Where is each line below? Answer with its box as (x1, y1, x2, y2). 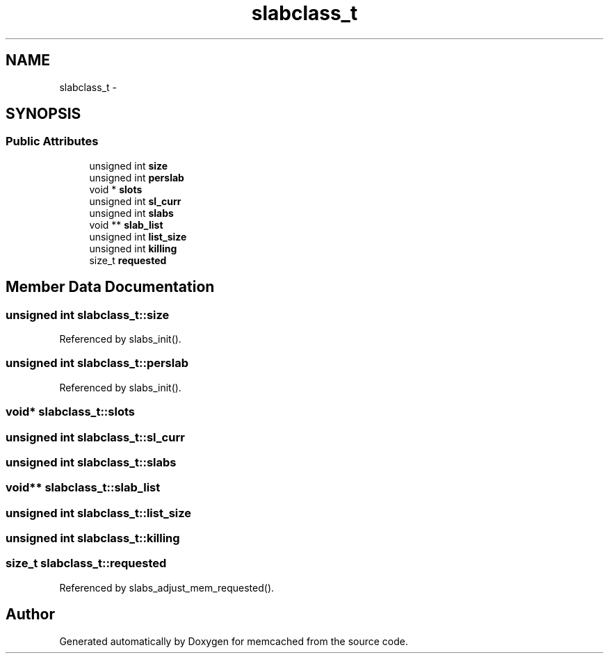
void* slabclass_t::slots (6, 405, 135, 419)
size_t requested (89, 254, 167, 266)
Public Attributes (6, 134, 99, 149)
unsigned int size (89, 159, 168, 172)
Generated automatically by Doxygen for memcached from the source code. (59, 635, 409, 647)
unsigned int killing (89, 242, 177, 254)
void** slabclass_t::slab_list (6, 480, 161, 495)
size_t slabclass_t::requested (6, 556, 167, 571)
